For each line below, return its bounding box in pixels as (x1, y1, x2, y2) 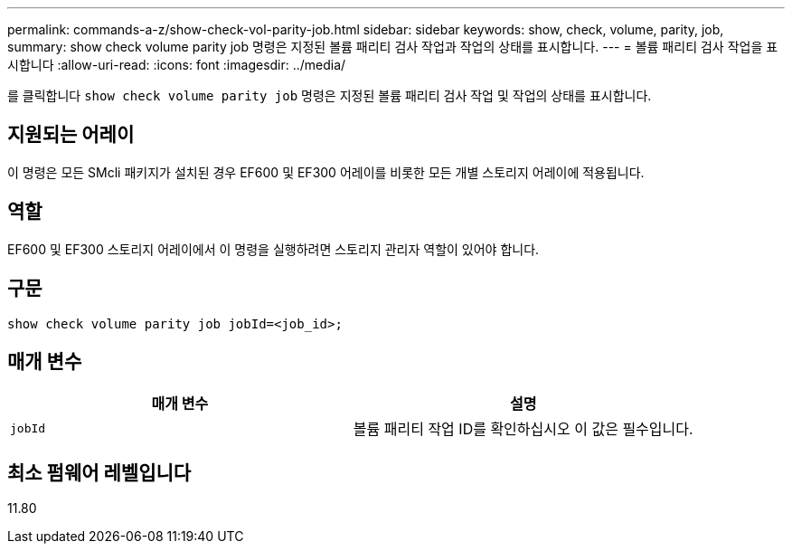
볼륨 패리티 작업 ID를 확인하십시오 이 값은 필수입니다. (353, 420, 693, 439)
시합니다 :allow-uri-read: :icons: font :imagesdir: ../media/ (7, 57, 346, 72)
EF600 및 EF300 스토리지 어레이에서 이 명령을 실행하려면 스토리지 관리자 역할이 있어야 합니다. (7, 241, 540, 257)
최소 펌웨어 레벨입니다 (7, 461, 192, 484)
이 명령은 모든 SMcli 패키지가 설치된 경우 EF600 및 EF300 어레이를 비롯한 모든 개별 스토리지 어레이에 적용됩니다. (7, 164, 645, 180)
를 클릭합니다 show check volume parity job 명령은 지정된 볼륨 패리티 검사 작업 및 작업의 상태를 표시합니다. (7, 88, 652, 103)
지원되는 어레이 (7, 123, 135, 147)
